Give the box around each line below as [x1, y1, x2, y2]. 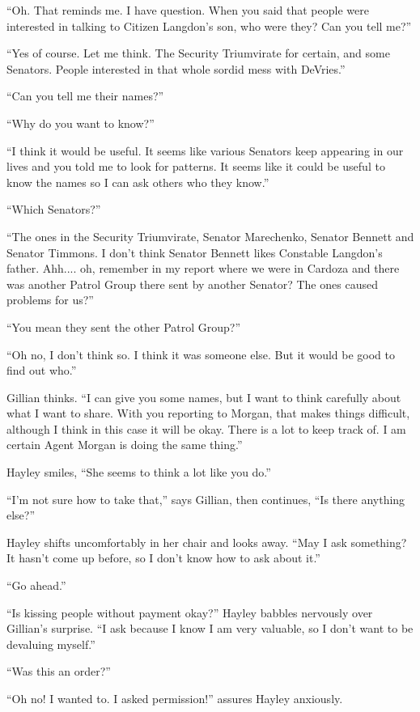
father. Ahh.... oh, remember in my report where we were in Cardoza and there [6, 260, 400, 277]
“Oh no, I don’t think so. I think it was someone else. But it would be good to [6, 345, 395, 362]
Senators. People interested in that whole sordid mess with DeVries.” [6, 60, 346, 77]
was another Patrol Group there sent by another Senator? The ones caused [6, 275, 378, 292]
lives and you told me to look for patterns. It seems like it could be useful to [6, 158, 385, 175]
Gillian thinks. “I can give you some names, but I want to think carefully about [6, 388, 401, 405]
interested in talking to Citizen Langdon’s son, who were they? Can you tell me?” [6, 17, 412, 34]
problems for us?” [6, 291, 94, 308]
